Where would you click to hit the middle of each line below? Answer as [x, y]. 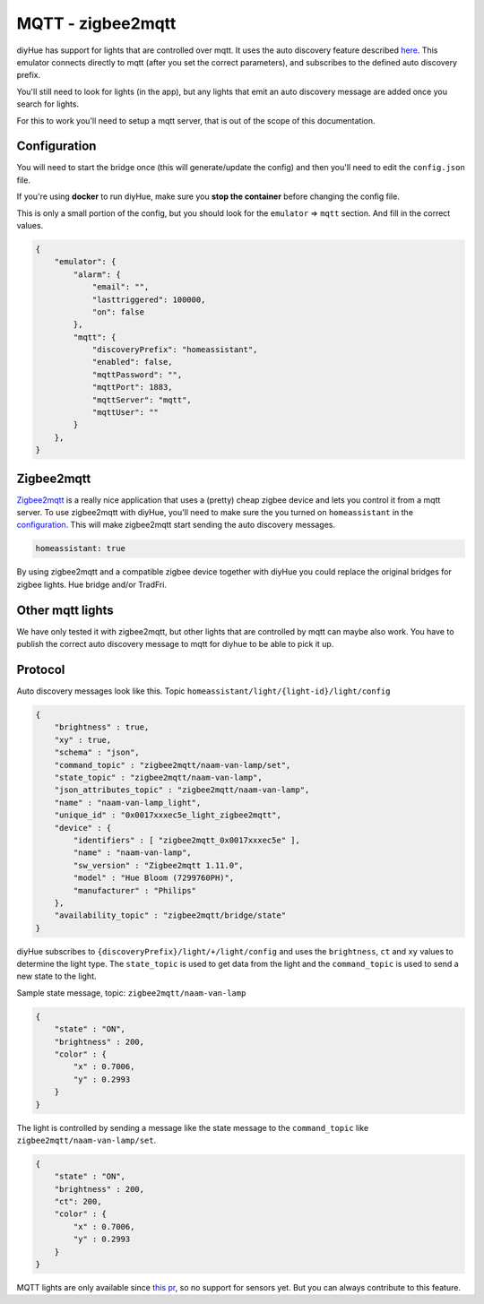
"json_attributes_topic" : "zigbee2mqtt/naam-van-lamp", [182, 790]
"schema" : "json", [97, 752]
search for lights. [48, 104]
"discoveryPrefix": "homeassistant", [175, 350]
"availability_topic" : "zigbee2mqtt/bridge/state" [170, 915]
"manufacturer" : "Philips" [135, 890]
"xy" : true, [83, 740]
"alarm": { [97, 274]
